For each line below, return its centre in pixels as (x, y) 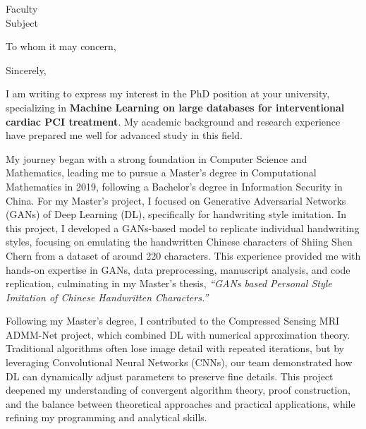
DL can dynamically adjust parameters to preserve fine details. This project (170, 376)
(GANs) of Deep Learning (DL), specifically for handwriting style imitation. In (176, 214)
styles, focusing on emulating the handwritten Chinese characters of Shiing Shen (179, 242)
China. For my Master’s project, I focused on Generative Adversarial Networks (176, 200)
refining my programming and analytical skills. (106, 417)
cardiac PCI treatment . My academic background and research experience (173, 121)
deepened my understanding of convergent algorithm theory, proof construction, (178, 390)
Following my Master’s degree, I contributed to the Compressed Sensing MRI (173, 321)
